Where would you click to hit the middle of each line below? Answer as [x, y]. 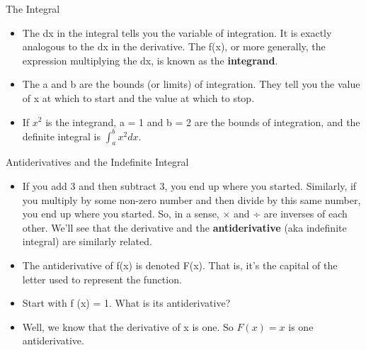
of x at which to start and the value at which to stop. [138, 97]
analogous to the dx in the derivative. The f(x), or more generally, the [174, 46]
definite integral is [61, 136]
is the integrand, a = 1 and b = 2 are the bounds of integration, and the [203, 122]
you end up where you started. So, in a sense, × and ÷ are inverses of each [185, 214]
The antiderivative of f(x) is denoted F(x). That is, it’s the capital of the [180, 265]
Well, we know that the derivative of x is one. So [128, 326]
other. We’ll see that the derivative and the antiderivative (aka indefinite [184, 227]
